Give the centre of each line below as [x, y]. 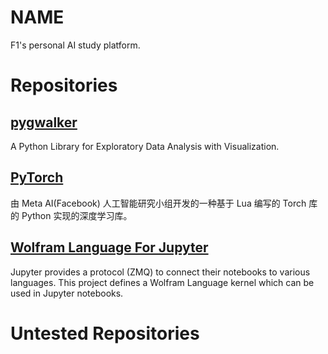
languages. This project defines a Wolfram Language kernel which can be [162, 282]
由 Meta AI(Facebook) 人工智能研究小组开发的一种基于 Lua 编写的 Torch [158, 203]
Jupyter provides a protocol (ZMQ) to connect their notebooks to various [160, 272]
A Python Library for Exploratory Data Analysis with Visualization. [145, 146]
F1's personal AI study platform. [75, 45]
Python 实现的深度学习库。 [77, 215]
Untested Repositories [105, 333]
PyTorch [37, 177]
